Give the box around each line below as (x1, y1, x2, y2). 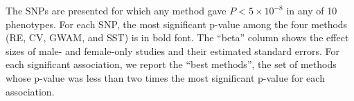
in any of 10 (286, 3, 337, 17)
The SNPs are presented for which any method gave (6, 3, 227, 17)
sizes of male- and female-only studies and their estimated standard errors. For (6, 43, 340, 58)
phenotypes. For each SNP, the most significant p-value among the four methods (6, 16, 348, 31)
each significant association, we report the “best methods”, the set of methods (6, 57, 337, 71)
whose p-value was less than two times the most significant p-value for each (6, 70, 325, 85)
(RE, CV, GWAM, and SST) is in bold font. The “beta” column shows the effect (6, 30, 349, 45)
